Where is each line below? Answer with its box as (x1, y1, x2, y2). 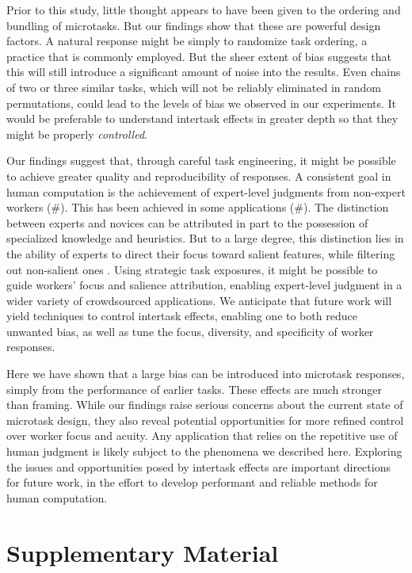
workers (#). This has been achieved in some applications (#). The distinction (6, 199, 389, 216)
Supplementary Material (6, 536, 279, 568)
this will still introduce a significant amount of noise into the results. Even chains (6, 63, 401, 80)
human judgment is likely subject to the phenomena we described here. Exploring (6, 443, 402, 460)
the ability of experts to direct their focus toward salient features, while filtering (6, 245, 395, 262)
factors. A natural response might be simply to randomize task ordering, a (6, 32, 368, 49)
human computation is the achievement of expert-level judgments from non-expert (6, 183, 406, 200)
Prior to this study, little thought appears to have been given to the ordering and (6, 2, 401, 17)
